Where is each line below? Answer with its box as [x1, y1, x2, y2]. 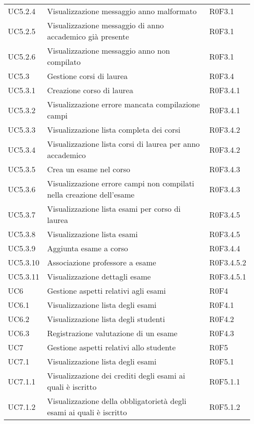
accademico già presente [47, 31, 129, 42]
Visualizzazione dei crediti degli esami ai [47, 370, 185, 381]
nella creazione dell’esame [47, 189, 135, 200]
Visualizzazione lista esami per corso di [47, 203, 181, 214]
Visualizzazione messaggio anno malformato [47, 5, 197, 17]
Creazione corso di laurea [47, 84, 133, 96]
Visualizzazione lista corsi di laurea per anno [47, 138, 200, 149]
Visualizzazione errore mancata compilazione [47, 99, 200, 110]
